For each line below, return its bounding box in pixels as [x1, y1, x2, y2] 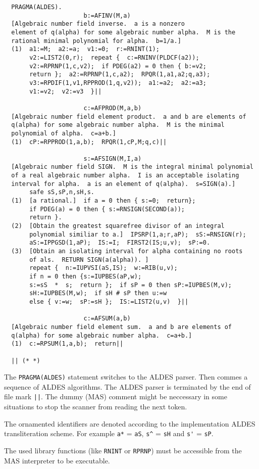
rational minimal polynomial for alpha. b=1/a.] [11, 37, 181, 44]
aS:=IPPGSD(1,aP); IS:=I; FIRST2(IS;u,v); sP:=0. [29, 239, 211, 247]
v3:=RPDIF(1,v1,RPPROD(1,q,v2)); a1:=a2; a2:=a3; [29, 79, 206, 86]
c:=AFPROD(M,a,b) [83, 104, 142, 112]
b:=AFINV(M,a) [83, 12, 131, 19]
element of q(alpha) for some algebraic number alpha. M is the [11, 28, 236, 36]
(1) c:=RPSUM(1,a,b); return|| [11, 340, 124, 348]
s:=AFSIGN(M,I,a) [83, 155, 142, 162]
